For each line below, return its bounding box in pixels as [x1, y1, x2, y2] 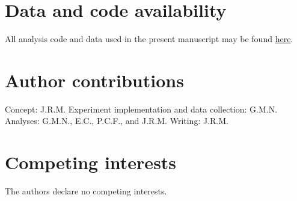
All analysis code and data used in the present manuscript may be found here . [5, 32, 293, 45]
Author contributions [5, 67, 184, 92]
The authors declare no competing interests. [5, 185, 167, 197]
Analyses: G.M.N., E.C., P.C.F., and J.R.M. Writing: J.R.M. [5, 114, 228, 127]
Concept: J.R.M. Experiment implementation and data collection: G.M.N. [5, 102, 278, 115]
